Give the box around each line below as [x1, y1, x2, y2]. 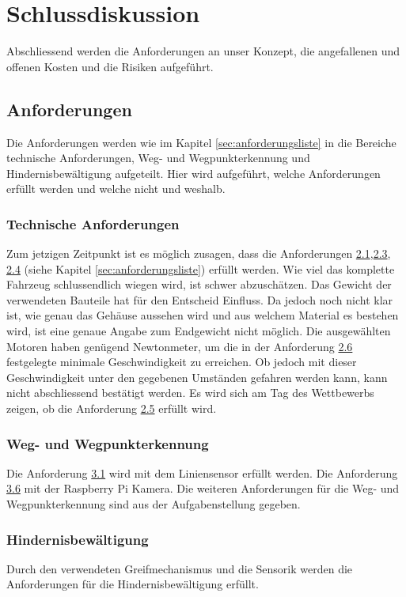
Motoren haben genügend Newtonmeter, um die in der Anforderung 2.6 [6, 338, 353, 354]
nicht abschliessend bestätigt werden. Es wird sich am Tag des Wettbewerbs [6, 384, 374, 401]
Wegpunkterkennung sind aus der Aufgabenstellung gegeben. [6, 496, 301, 512]
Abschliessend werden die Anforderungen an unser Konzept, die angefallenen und [6, 43, 400, 59]
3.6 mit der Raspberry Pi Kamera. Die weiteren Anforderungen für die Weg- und [6, 480, 400, 497]
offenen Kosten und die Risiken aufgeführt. [6, 58, 214, 74]
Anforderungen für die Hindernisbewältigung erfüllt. [6, 576, 259, 592]
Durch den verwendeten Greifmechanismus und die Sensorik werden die [6, 560, 353, 576]
